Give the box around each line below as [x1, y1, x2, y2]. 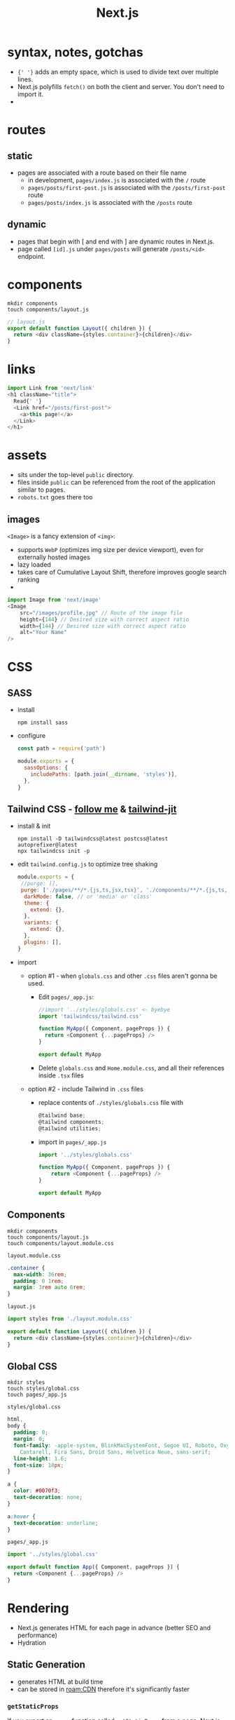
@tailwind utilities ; [38, 1124, 101, 1132]
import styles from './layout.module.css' [7, 1315, 133, 1323]
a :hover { [7, 1513, 36, 1520]
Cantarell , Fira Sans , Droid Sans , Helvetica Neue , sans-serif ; [20, 1449, 211, 1456]
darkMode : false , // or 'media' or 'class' [24, 893, 152, 900]
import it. [17, 90, 44, 98]
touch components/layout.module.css [7, 1239, 114, 1247]
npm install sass [17, 719, 69, 727]
